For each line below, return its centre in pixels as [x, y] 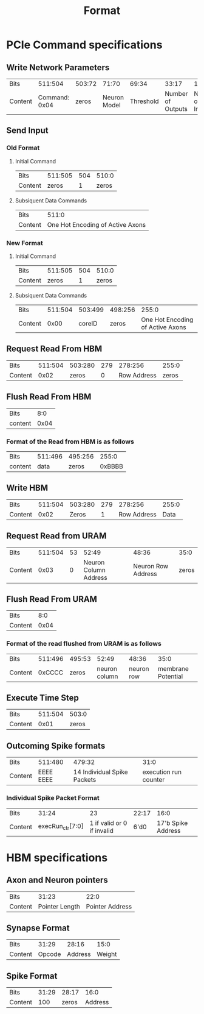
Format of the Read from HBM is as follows [70, 441]
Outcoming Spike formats [56, 745]
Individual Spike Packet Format [53, 798]
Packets [85, 780]
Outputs [176, 109]
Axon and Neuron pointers [57, 880]
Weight [107, 954]
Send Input [27, 131]
